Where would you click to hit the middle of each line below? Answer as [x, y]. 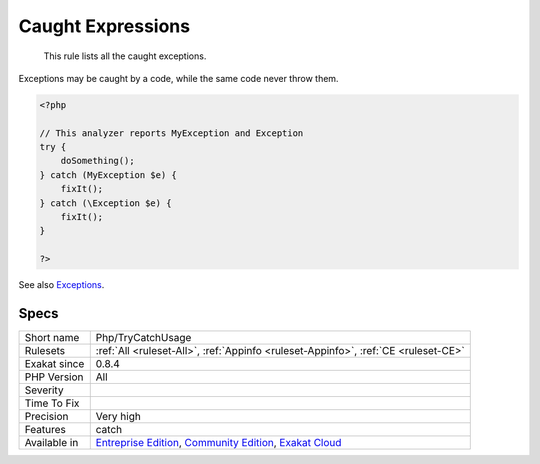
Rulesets [44, 351]
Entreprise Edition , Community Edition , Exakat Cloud [218, 443]
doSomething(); [97, 161]
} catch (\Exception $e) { [105, 203]
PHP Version [54, 377]
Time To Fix [52, 403]
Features [45, 430]
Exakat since [54, 364]
